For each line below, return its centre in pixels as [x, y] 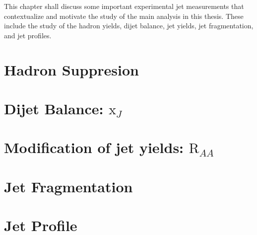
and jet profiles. [28, 35]
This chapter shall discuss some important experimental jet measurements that [124, 6]
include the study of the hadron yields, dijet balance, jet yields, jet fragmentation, [129, 26]
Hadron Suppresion [71, 69]
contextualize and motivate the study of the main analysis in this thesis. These [124, 16]
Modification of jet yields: [94, 147]
